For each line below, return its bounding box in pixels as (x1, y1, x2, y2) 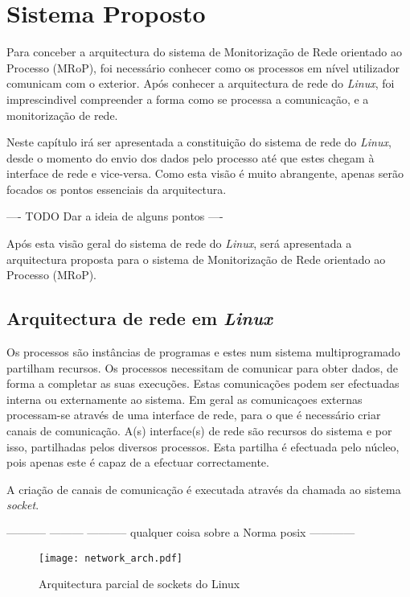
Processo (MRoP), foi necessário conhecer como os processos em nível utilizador (6, 59, 400, 76)
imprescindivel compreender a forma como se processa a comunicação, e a (6, 90, 369, 107)
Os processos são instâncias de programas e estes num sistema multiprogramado (6, 344, 400, 360)
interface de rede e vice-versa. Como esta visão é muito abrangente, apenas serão (6, 165, 404, 182)
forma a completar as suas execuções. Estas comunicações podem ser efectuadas (6, 375, 400, 392)
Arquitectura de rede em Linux (6, 306, 273, 331)
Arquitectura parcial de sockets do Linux (39, 575, 240, 592)
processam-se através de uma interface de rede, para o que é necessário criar (6, 406, 381, 423)
